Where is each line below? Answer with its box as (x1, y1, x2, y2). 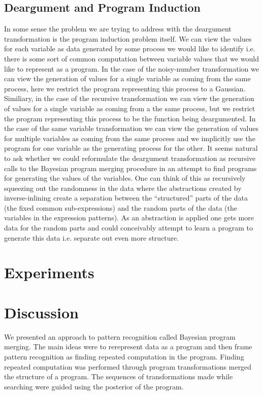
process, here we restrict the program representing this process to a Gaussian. (4, 83, 246, 93)
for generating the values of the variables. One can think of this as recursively (4, 173, 246, 183)
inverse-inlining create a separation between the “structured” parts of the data (4, 192, 248, 203)
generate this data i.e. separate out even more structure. (4, 232, 179, 243)
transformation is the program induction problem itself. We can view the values (4, 33, 252, 44)
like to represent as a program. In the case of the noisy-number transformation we (4, 63, 259, 74)
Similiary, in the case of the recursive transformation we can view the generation (4, 93, 254, 104)
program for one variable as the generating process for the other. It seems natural (4, 143, 258, 153)
